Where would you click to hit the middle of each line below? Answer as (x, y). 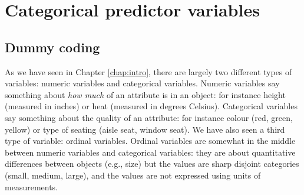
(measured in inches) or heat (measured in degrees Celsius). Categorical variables (151, 106)
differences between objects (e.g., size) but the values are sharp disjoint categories (152, 164)
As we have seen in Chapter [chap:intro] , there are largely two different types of (148, 71)
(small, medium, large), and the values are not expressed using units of (133, 175)
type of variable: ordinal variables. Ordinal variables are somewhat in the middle (150, 141)
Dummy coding (52, 47)
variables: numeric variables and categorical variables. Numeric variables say (142, 83)
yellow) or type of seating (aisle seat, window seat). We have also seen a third (145, 129)
